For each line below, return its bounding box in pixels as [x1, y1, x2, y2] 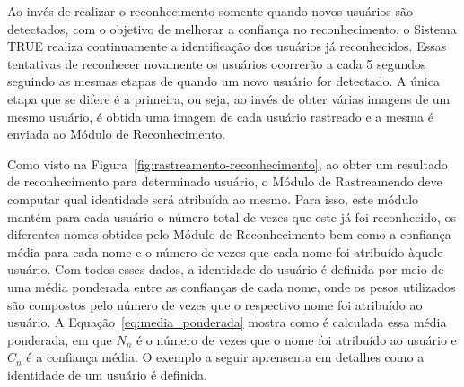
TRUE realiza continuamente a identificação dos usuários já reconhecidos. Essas [7, 37, 447, 56]
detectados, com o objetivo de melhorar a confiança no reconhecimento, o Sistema [7, 19, 457, 38]
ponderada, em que [7, 330, 112, 348]
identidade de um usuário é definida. [7, 365, 207, 383]
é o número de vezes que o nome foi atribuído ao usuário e [136, 330, 457, 348]
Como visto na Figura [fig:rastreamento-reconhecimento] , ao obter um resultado [7, 154, 448, 173]
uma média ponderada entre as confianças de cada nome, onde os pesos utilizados [7, 277, 456, 296]
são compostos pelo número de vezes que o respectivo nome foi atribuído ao [7, 295, 423, 314]
